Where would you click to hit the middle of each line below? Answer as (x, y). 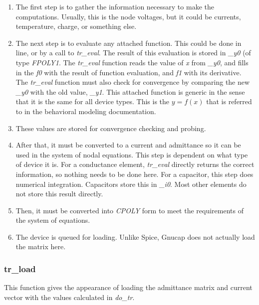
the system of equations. (53, 220)
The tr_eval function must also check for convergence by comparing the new (133, 82)
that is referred (229, 101)
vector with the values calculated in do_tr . (69, 297)
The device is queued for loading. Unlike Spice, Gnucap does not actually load (135, 236)
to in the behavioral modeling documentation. (86, 111)
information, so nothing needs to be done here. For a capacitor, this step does (134, 174)
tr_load (20, 268)
